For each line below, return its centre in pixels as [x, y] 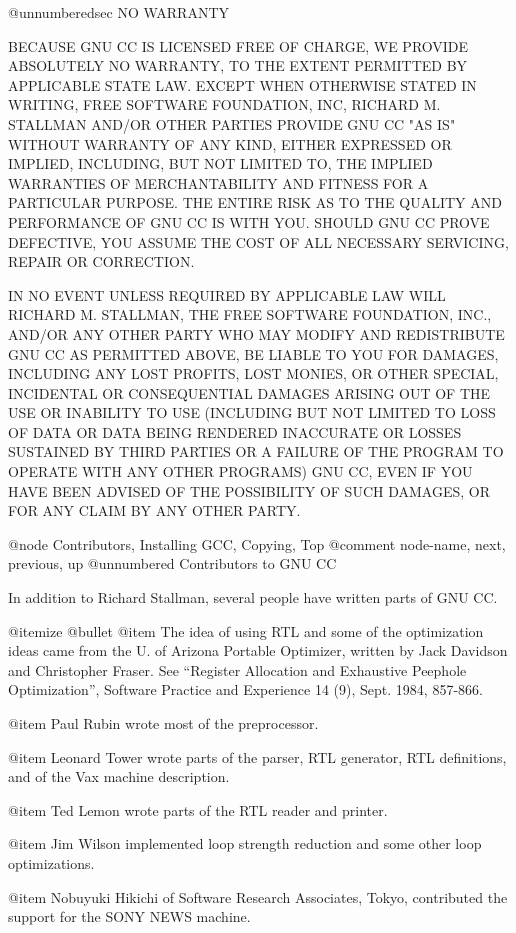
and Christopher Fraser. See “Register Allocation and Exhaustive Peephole [237, 669]
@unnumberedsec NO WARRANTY [119, 12]
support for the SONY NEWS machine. [129, 916]
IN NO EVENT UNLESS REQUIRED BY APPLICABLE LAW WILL [227, 294]
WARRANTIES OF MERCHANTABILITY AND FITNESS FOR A [218, 182]
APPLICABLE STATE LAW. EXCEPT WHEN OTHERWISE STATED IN [242, 84]
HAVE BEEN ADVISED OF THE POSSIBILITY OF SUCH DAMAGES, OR [249, 490]
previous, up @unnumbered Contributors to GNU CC [172, 563]
